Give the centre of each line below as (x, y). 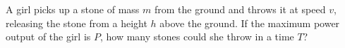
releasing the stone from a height (77, 23)
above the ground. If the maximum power (250, 23)
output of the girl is (48, 37)
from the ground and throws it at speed (240, 9)
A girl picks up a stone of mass (73, 9)
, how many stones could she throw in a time (197, 37)
